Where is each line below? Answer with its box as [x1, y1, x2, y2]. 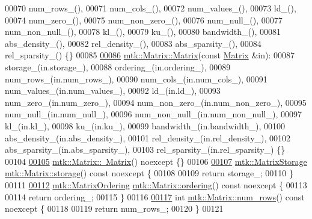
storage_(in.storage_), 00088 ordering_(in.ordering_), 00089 [5, 60, 231, 73]
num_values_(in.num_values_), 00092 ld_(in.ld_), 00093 [5, 84, 221, 97]
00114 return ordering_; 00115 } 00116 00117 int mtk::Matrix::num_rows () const [5, 190, 305, 203]
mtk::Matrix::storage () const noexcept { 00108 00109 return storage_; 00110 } [5, 167, 293, 179]
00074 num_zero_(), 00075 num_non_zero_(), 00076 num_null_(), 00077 [5, 13, 283, 26]
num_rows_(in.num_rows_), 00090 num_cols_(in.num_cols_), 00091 [5, 72, 268, 85]
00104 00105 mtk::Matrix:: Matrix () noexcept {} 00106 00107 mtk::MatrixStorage [5, 155, 307, 167]
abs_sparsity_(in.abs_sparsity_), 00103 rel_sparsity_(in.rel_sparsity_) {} [5, 143, 286, 156]
